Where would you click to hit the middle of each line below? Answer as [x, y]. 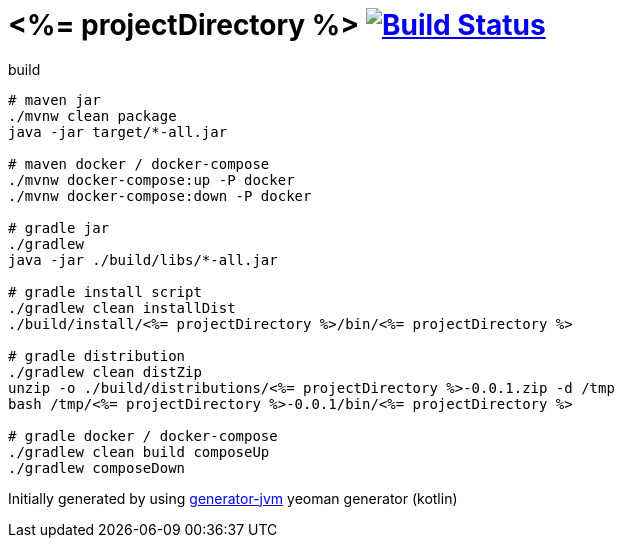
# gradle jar [59, 227]
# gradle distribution [97, 355]
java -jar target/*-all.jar [118, 131]
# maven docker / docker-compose [139, 163]
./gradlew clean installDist [122, 307]
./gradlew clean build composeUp [139, 451]
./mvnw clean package [92, 115]
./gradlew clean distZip [105, 371]
